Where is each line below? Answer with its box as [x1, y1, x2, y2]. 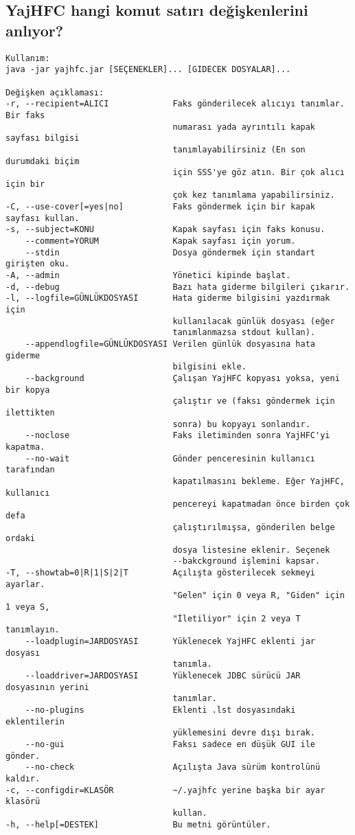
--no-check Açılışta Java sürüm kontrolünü [25, 762, 321, 773]
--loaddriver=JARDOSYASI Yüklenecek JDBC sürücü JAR [25, 671, 301, 681]
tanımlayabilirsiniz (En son [172, 144, 306, 155]
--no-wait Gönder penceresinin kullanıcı [25, 453, 316, 464]
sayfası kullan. [5, 213, 80, 223]
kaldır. [5, 773, 41, 783]
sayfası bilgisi [5, 133, 80, 144]
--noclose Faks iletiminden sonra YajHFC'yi [25, 431, 330, 441]
